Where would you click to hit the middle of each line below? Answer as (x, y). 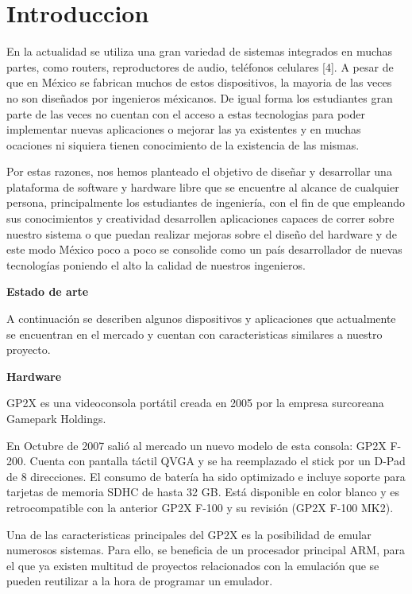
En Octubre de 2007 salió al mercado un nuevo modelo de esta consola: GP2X (196, 445)
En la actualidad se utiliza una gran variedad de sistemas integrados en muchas (200, 51)
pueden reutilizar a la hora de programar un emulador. (140, 581)
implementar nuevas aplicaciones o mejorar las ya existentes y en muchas (184, 129)
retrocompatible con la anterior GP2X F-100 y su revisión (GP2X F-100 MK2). (200, 507)
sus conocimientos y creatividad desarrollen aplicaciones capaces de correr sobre (200, 218)
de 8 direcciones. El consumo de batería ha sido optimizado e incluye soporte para (206, 476)
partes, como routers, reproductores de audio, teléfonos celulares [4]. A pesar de (200, 66)
